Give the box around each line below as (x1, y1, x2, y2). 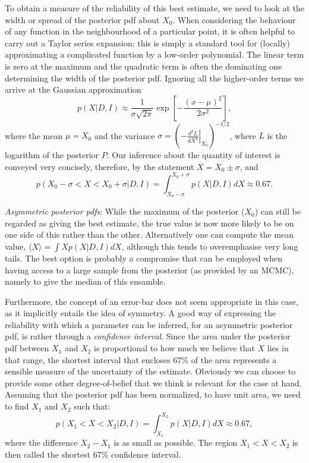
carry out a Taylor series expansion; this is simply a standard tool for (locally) (5, 36, 290, 49)
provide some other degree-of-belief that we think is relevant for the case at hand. (5, 376, 302, 389)
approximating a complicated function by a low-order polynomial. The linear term (5, 48, 304, 61)
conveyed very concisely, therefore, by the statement (5, 160, 194, 172)
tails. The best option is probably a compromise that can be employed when (5, 251, 283, 264)
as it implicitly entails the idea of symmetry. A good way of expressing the (5, 307, 276, 319)
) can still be (254, 205, 301, 218)
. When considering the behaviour (172, 13, 296, 26)
